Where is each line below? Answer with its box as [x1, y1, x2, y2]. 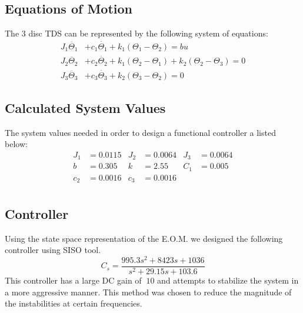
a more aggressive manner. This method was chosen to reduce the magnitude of [5, 285, 292, 298]
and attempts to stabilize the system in [157, 274, 299, 286]
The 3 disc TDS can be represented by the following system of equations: [5, 27, 268, 39]
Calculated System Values [5, 98, 166, 116]
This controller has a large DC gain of [5, 274, 142, 286]
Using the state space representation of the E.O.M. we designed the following [5, 232, 283, 244]
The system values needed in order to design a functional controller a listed [5, 126, 276, 138]
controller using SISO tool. [5, 244, 101, 256]
